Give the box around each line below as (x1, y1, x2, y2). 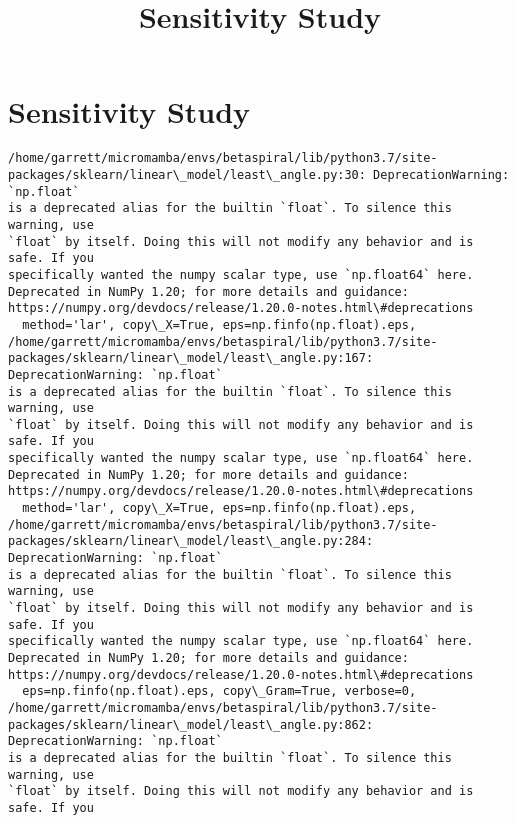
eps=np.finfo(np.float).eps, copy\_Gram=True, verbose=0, (22, 684, 417, 699)
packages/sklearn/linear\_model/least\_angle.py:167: (8, 351, 374, 366)
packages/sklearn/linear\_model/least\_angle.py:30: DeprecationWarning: (8, 167, 510, 182)
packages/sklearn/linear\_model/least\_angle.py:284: (8, 534, 374, 549)
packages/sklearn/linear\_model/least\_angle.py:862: (8, 717, 374, 732)
